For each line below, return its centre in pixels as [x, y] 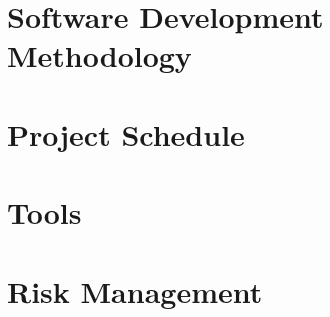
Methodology [99, 55]
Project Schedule [126, 133]
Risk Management [135, 290]
